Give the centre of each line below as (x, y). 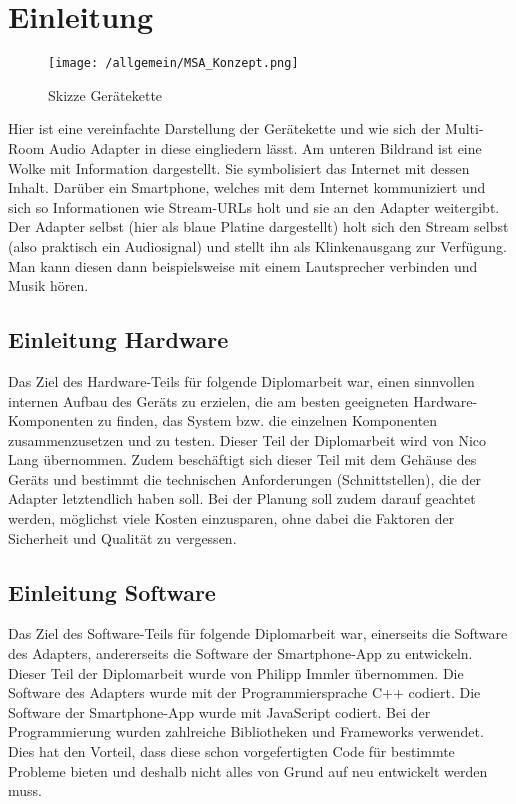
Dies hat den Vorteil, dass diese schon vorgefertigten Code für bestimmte (231, 751)
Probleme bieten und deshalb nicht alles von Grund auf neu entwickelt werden (248, 770)
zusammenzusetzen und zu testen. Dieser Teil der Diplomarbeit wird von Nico (247, 439)
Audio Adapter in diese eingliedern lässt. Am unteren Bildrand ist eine (265, 147)
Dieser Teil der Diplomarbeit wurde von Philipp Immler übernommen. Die (236, 672)
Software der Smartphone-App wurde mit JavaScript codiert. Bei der (219, 711)
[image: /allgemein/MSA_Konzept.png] (173, 63)
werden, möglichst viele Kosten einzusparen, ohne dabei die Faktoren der (231, 518)
